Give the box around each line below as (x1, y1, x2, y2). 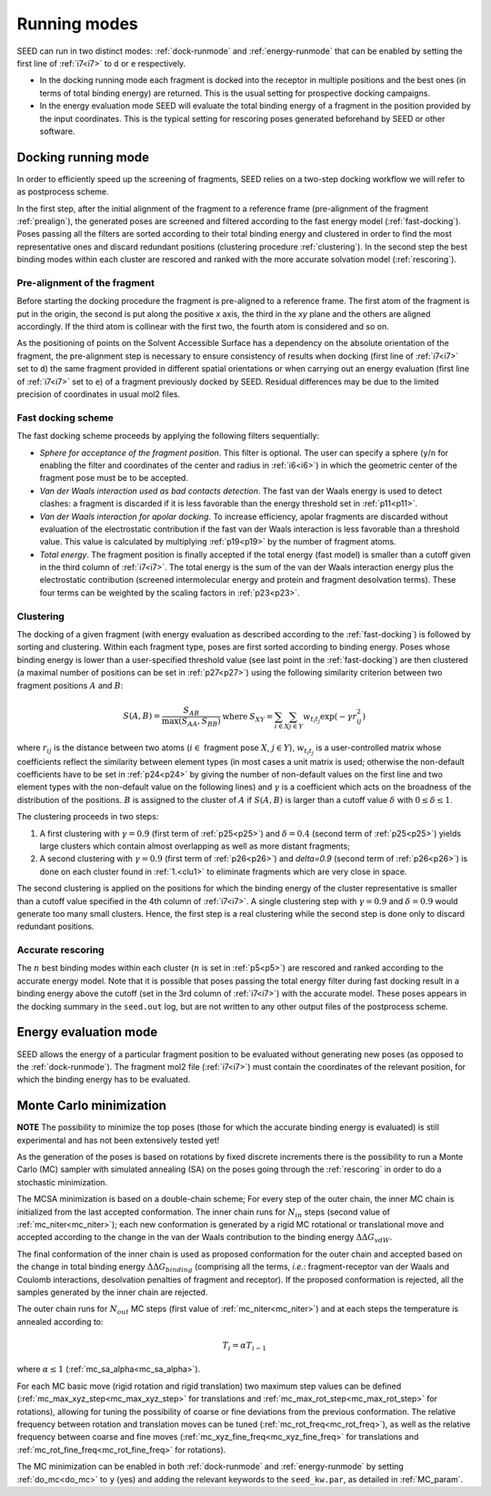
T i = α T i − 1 (222, 1339, 267, 1352)
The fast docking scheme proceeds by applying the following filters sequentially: (16, 431, 320, 442)
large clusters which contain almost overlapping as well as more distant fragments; (39, 840, 350, 851)
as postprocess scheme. (16, 187, 109, 198)
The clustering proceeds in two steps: (16, 811, 159, 822)
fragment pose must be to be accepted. (39, 473, 188, 483)
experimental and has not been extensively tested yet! (16, 1135, 220, 1145)
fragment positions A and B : (16, 679, 124, 691)
